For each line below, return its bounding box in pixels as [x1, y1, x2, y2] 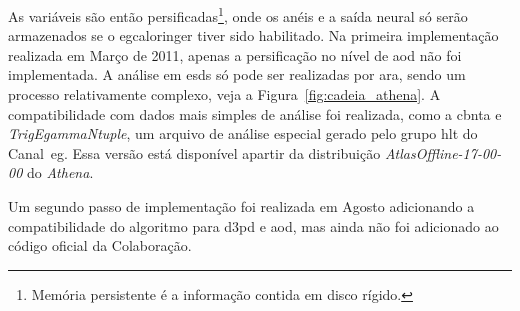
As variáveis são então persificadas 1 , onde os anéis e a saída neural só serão [8, 3, 468, 26]
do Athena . [26, 162, 94, 183]
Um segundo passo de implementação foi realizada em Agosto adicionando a [8, 196, 475, 216]
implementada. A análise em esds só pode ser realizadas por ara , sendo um [8, 64, 466, 85]
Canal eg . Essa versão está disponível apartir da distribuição [8, 142, 381, 163]
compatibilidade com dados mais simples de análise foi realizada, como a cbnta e [8, 103, 502, 124]
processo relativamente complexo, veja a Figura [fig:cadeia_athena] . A [8, 84, 441, 105]
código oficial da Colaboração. [8, 235, 192, 256]
